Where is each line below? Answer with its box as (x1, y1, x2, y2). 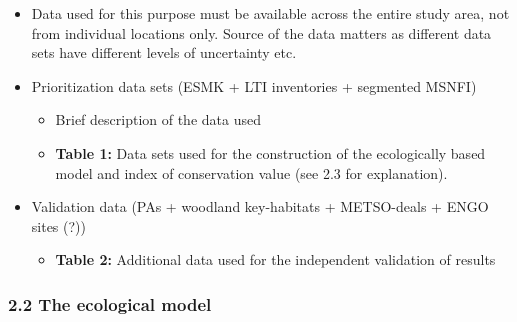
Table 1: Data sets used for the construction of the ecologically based (55, 142, 486, 163)
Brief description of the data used (55, 109, 261, 130)
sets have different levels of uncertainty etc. (31, 42, 297, 63)
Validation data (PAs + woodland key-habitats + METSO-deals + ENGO (31, 196, 489, 217)
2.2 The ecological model (8, 291, 212, 316)
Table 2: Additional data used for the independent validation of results (55, 249, 496, 270)
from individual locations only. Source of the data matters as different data (31, 22, 492, 43)
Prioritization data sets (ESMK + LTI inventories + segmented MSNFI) (31, 75, 477, 96)
